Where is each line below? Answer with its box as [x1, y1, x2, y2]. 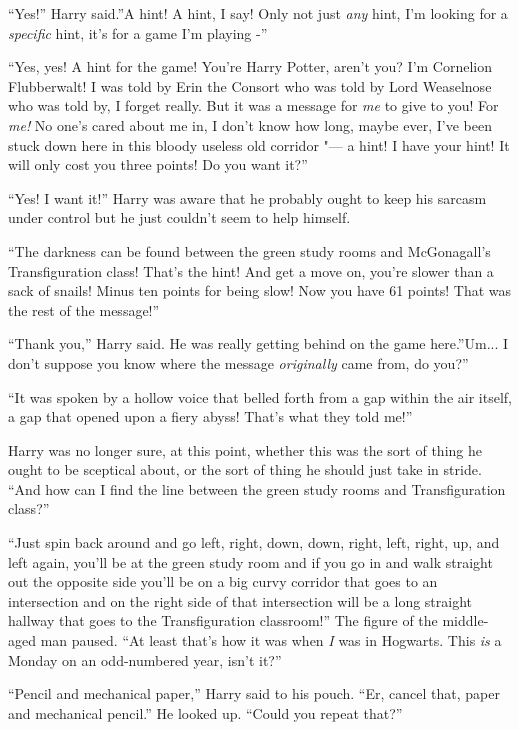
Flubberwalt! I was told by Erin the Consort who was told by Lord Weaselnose [8, 75, 492, 96]
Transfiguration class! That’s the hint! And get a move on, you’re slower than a [8, 260, 494, 281]
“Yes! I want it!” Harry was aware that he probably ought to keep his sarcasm [8, 187, 487, 208]
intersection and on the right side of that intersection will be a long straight [8, 590, 473, 611]
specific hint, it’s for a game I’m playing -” [8, 22, 268, 43]
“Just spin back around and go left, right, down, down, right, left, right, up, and [8, 532, 500, 553]
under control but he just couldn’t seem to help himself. [8, 207, 351, 228]
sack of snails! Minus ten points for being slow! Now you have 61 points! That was [8, 280, 512, 301]
